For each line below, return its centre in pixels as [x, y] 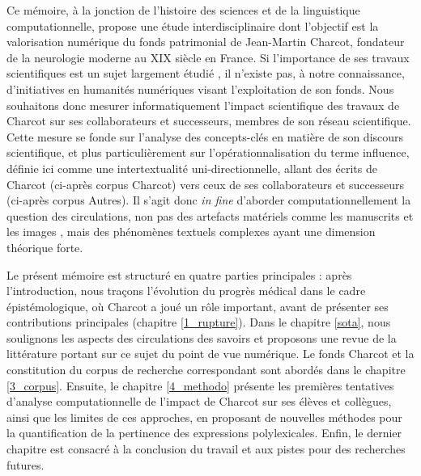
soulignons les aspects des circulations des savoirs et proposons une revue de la [202, 337]
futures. [26, 464]
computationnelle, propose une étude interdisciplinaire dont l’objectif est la [193, 25]
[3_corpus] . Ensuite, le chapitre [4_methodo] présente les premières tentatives [200, 385]
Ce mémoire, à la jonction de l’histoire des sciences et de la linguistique [183, 10]
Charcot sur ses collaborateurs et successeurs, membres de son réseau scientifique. [209, 121]
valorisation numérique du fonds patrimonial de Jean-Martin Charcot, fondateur [206, 42]
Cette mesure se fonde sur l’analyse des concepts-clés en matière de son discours [205, 136]
